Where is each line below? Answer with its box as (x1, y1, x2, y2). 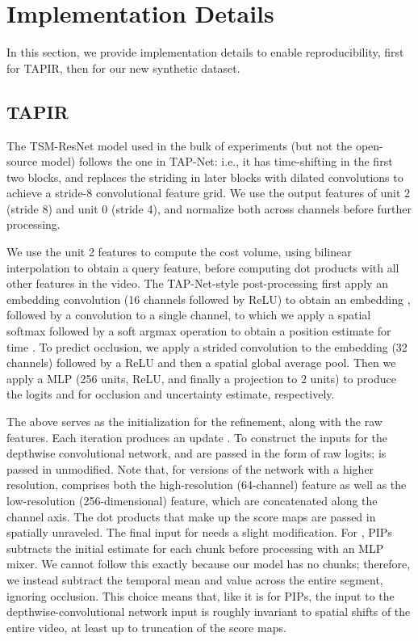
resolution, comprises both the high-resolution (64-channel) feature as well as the (6, 476, 407, 493)
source (6, 153, 38, 170)
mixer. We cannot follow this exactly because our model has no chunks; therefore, (6, 555, 411, 572)
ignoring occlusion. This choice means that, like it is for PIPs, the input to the (6, 587, 395, 604)
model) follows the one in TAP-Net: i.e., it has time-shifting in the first (40, 153, 393, 170)
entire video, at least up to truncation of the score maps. (6, 618, 286, 635)
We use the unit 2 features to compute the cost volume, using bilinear (6, 243, 352, 260)
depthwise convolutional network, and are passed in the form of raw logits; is (6, 445, 387, 462)
